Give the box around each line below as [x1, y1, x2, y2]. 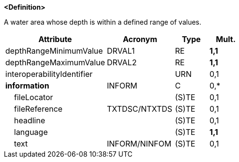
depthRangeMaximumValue [5, 58, 105, 67]
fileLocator [14, 92, 53, 102]
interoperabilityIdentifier [5, 69, 93, 79]
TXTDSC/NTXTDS [107, 104, 173, 114]
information [5, 81, 49, 90]
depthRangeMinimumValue [5, 46, 103, 56]
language [14, 127, 48, 137]
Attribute [38, 34, 72, 44]
